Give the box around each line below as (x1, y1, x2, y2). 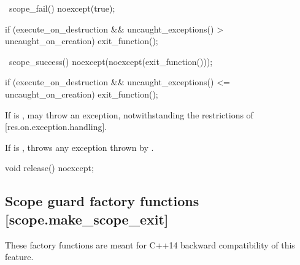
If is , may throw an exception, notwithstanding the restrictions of (5, 108, 253, 121)
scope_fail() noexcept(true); (9, 2, 115, 14)
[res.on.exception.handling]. (5, 120, 107, 133)
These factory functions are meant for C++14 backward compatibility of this (5, 238, 295, 251)
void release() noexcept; (5, 161, 94, 174)
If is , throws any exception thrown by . (5, 140, 154, 153)
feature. (5, 250, 34, 263)
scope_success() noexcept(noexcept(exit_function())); (9, 55, 213, 67)
